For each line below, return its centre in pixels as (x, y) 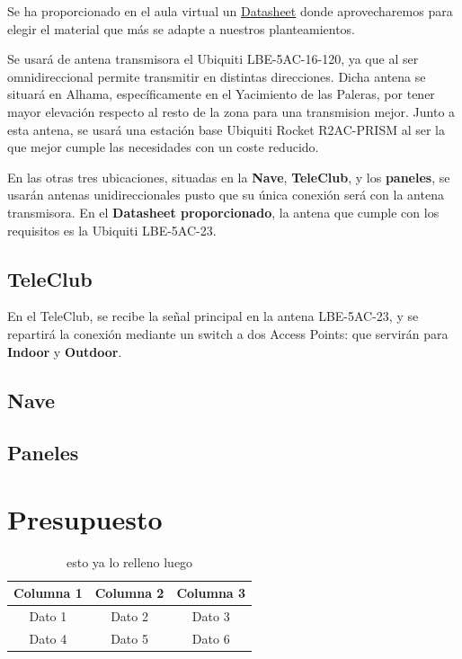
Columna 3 (211, 593)
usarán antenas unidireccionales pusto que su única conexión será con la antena (226, 195)
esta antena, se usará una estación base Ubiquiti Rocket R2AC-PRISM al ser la (226, 129)
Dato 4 (48, 639)
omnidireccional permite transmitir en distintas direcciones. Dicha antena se (217, 76)
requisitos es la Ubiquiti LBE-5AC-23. (112, 230)
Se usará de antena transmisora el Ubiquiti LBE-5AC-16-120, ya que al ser (213, 59)
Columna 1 (48, 593)
